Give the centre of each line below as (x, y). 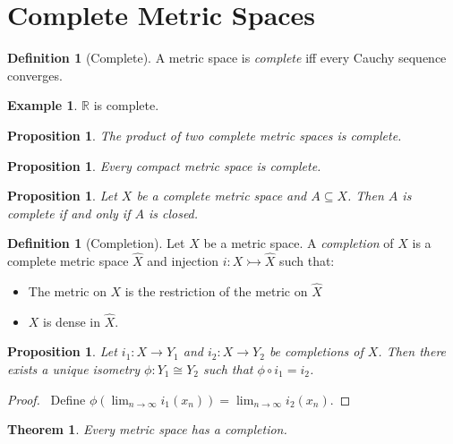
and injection (183, 261)
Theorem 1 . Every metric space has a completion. (147, 429)
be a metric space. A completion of (299, 243)
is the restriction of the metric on (216, 290)
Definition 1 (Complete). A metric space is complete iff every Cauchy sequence (227, 58)
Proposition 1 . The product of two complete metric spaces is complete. (205, 135)
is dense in (72, 321)
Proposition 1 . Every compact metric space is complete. (164, 165)
